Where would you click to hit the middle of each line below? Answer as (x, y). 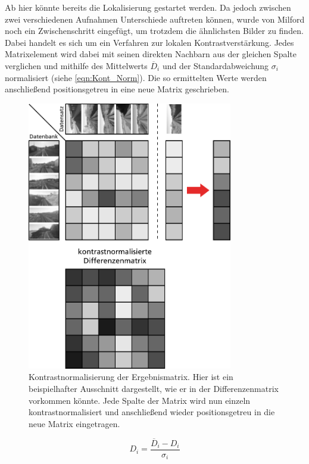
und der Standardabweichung (216, 65)
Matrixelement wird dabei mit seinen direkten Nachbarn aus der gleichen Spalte (151, 54)
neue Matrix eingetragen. (74, 423)
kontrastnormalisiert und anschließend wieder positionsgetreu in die (152, 412)
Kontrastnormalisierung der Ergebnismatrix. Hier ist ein (131, 377)
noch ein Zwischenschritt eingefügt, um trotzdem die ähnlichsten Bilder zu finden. (154, 31)
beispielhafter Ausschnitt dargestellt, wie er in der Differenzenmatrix (154, 389)
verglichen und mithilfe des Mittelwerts (76, 65)
